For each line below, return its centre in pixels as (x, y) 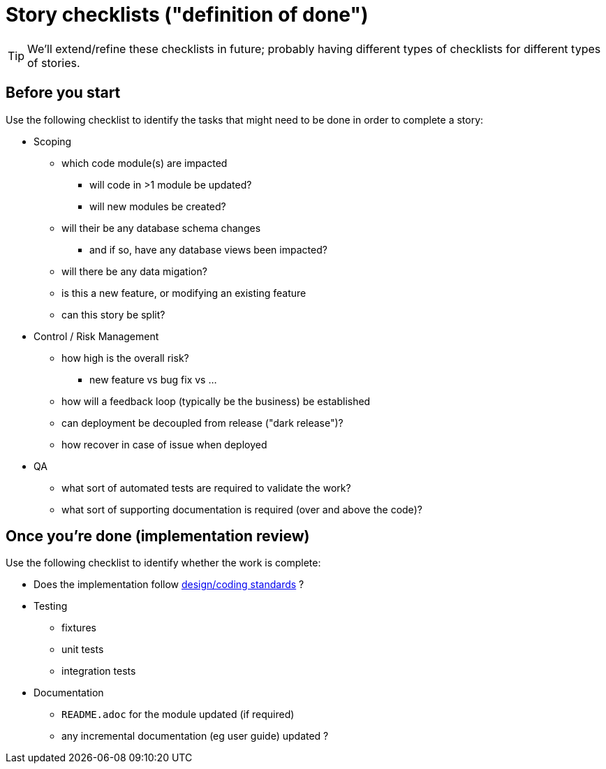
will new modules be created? (158, 206)
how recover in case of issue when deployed (164, 444)
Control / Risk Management (96, 336)
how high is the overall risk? (125, 358)
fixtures (79, 628)
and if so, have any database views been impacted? (208, 249)
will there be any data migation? (134, 271)
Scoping (53, 141)
